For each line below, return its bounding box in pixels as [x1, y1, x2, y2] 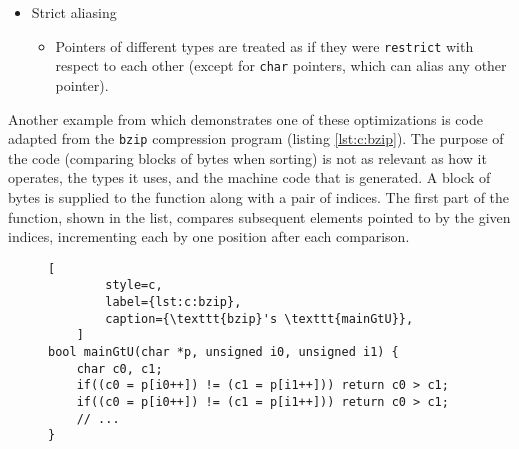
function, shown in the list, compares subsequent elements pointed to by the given [8, 206, 511, 227]
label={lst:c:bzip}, [105, 295, 242, 310]
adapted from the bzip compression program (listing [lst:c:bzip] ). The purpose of [8, 128, 504, 149]
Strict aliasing [31, 2, 117, 22]
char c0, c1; [76, 361, 163, 376]
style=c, [105, 278, 163, 293]
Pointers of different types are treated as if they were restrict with [55, 35, 474, 56]
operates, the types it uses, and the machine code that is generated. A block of [8, 167, 491, 188]
